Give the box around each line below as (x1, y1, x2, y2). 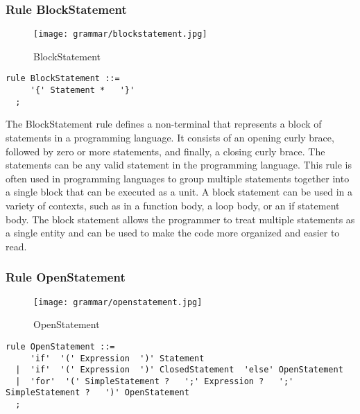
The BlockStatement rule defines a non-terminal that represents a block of (6, 117, 322, 131)
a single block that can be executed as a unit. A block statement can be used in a (6, 184, 352, 199)
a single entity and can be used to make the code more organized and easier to (6, 225, 340, 240)
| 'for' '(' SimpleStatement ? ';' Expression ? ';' (15, 376, 294, 386)
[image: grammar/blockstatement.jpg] (33, 29, 207, 40)
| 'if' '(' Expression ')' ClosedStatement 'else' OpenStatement (15, 365, 343, 375)
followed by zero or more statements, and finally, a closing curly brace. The (6, 144, 325, 158)
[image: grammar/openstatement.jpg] (33, 297, 203, 307)
